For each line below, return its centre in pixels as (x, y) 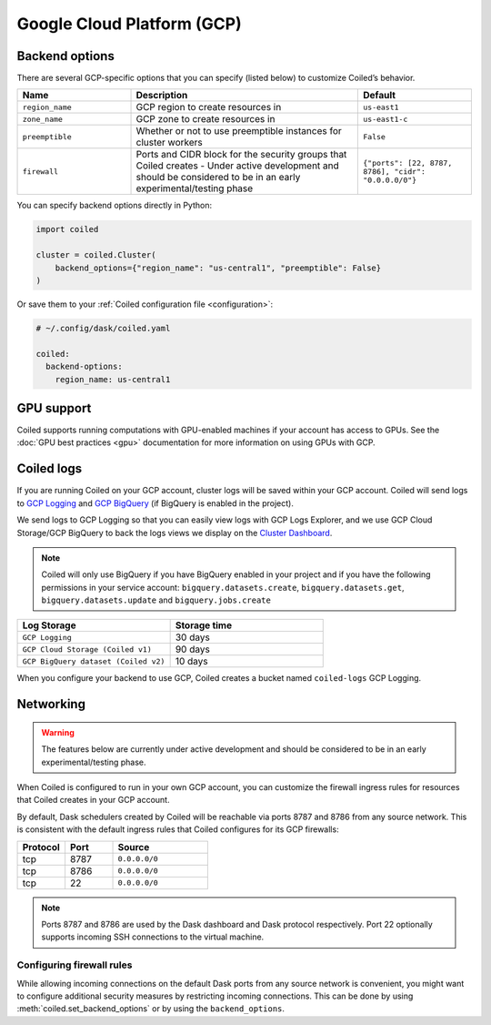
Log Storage (49, 625)
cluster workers (170, 143)
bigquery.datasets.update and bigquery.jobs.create (156, 600)
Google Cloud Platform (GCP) (129, 24)
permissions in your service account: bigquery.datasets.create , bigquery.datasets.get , (223, 587)
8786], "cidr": (394, 172)
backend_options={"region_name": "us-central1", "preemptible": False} (218, 268)
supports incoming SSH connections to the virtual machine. (153, 937)
